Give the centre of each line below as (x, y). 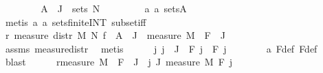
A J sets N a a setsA (114, 8)
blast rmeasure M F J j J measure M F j (119, 62)
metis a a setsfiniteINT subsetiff (76, 21)
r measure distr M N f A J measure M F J (115, 35)
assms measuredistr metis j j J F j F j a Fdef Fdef (161, 48)
